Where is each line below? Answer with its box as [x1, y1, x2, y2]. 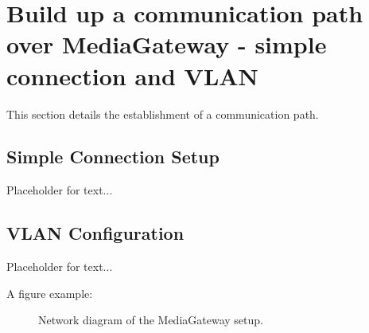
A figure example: [6, 284, 93, 301]
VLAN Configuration [6, 221, 184, 245]
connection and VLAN [6, 59, 258, 92]
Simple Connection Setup [6, 144, 219, 169]
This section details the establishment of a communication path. [6, 105, 319, 122]
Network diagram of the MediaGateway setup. [38, 311, 263, 328]
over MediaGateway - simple [6, 28, 327, 61]
